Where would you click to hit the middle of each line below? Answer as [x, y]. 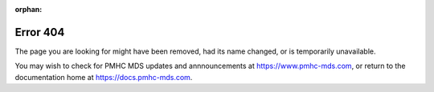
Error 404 [40, 32]
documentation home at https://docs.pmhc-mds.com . [104, 77]
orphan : [29, 9]
